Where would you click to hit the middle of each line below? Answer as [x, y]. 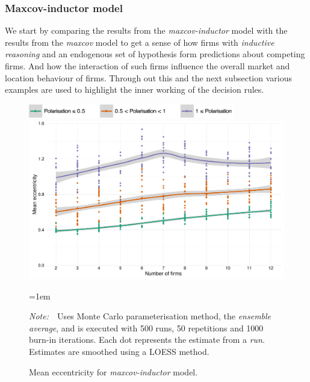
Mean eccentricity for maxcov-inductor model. [113, 371]
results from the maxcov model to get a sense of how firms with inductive [140, 42]
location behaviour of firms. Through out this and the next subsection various [148, 77]
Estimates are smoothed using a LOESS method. [119, 351]
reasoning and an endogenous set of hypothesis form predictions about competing [155, 54]
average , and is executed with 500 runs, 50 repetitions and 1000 [146, 327]
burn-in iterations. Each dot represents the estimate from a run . [147, 340]
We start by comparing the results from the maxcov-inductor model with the [146, 30]
